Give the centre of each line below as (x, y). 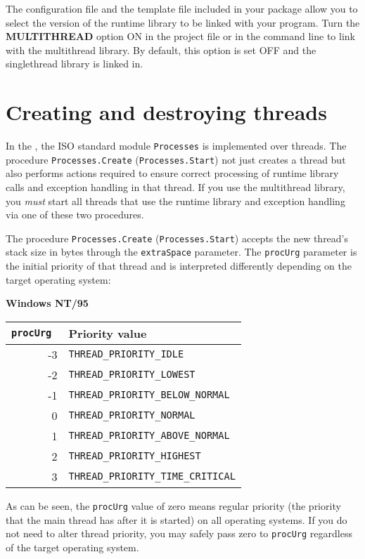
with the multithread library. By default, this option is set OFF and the (161, 50)
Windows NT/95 (47, 303)
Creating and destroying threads (166, 112)
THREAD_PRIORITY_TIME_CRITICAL (152, 476)
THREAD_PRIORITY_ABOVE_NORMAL (149, 436)
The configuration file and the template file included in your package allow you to (182, 8)
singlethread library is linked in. (75, 64)
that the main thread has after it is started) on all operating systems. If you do (177, 519)
